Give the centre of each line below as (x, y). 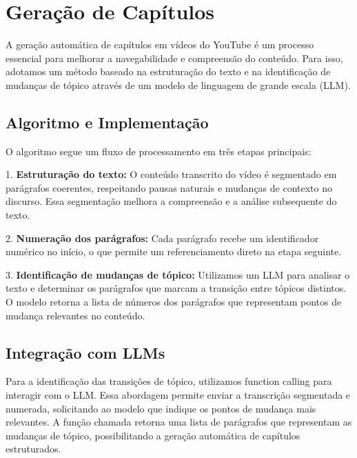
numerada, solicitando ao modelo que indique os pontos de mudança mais (161, 408)
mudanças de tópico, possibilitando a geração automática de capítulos (153, 435)
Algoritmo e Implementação (107, 122)
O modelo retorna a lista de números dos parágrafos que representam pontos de (174, 302)
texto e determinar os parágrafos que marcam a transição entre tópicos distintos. (176, 288)
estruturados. (33, 449)
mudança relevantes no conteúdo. (75, 315)
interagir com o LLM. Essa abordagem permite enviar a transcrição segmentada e (178, 395)
